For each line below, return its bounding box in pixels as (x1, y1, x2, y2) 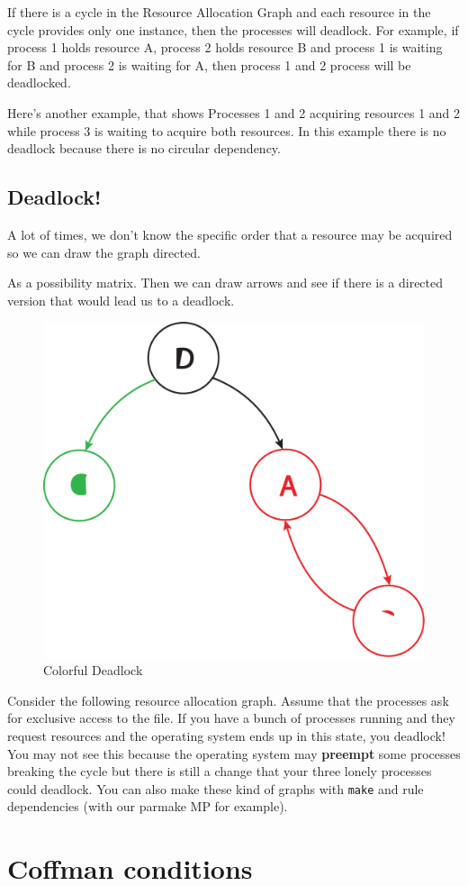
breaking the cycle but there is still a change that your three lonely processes (7, 762, 432, 781)
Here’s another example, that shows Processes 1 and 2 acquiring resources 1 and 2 (7, 103, 461, 122)
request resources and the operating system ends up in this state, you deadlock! (7, 726, 445, 744)
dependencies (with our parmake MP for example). (7, 797, 288, 816)
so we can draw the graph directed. (7, 242, 201, 261)
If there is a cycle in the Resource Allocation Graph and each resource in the (7, 3, 431, 21)
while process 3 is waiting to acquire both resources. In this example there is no (7, 121, 446, 140)
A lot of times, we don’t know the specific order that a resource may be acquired (7, 224, 453, 243)
